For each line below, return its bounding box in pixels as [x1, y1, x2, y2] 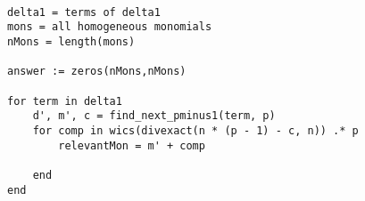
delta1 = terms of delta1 [7, 5, 161, 19]
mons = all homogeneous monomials [7, 20, 212, 34]
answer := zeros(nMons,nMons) [7, 65, 187, 78]
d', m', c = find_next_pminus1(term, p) [32, 109, 276, 123]
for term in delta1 [7, 94, 122, 108]
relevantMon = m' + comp [58, 139, 205, 152]
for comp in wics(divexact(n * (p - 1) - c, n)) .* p [32, 124, 359, 137]
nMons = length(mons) [7, 35, 136, 48]
